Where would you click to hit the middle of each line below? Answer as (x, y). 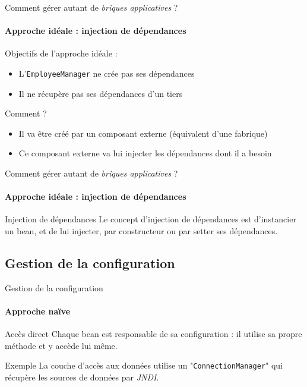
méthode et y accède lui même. (61, 345)
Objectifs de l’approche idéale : (61, 53)
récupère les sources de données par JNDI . (82, 377)
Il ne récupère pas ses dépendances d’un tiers (101, 93)
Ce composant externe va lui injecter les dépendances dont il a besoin (145, 153)
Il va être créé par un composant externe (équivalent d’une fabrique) (143, 133)
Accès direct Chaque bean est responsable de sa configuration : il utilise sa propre (153, 334)
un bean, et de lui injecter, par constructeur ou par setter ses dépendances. (141, 231)
